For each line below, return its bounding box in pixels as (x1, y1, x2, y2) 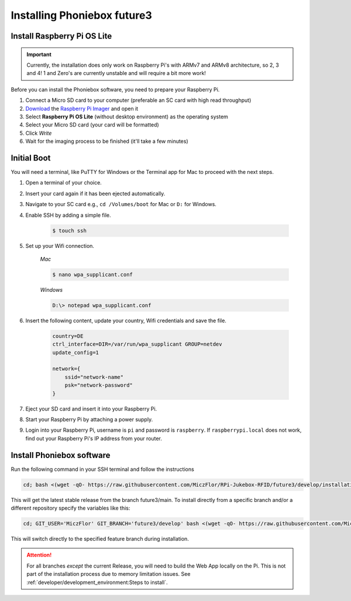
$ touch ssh (52, 227, 87, 234)
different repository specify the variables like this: (11, 504, 130, 511)
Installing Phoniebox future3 (11, 9, 152, 22)
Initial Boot (11, 153, 51, 163)
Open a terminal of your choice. (25, 179, 102, 186)
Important (26, 50, 52, 58)
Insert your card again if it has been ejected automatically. (25, 190, 166, 197)
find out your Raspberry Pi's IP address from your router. (25, 435, 162, 442)
